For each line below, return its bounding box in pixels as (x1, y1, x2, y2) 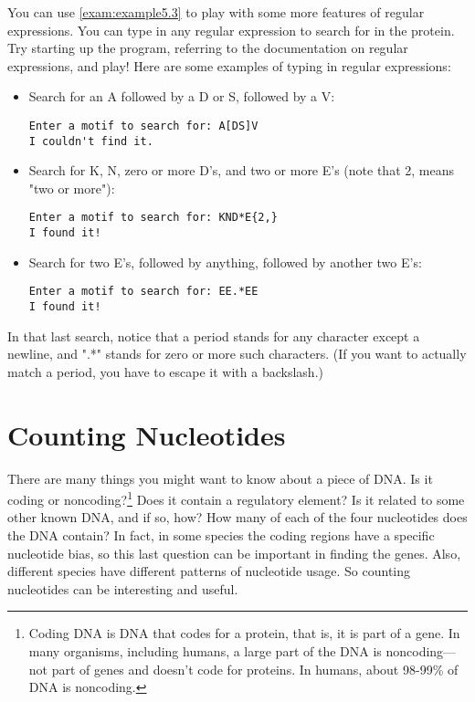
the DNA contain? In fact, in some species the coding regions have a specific (7, 526, 435, 545)
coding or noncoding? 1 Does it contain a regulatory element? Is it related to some (7, 487, 465, 508)
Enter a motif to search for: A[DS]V (28, 119, 259, 132)
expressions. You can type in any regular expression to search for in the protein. (7, 20, 455, 39)
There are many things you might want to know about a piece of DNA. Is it (7, 468, 433, 487)
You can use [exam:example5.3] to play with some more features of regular (7, 3, 425, 21)
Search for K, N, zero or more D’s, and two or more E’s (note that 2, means (28, 161, 454, 180)
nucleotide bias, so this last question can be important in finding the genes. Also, (7, 543, 461, 562)
